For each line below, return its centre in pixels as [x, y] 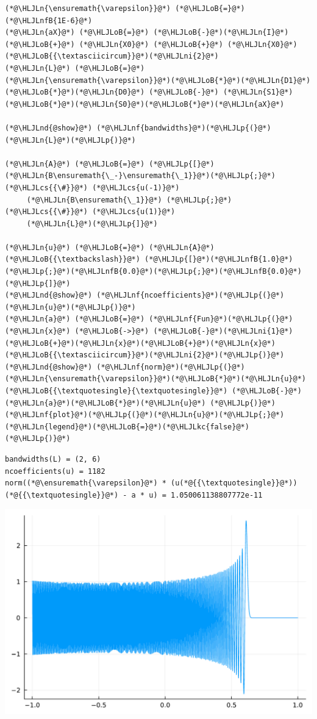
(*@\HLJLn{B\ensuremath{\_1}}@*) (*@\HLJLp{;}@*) [129, 200]
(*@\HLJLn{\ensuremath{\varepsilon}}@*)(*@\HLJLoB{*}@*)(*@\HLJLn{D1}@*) [158, 80]
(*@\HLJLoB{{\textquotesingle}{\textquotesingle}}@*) [116, 391]
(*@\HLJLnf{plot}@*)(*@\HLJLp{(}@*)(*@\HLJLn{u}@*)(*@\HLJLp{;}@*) [145, 415]
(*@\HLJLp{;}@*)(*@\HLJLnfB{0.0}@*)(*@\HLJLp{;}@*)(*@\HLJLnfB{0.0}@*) [153, 272]
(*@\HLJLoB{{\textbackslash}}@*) [73, 259]
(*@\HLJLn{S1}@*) [258, 92]
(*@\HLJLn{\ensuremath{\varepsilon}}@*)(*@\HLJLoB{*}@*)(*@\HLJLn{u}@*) [155, 379]
